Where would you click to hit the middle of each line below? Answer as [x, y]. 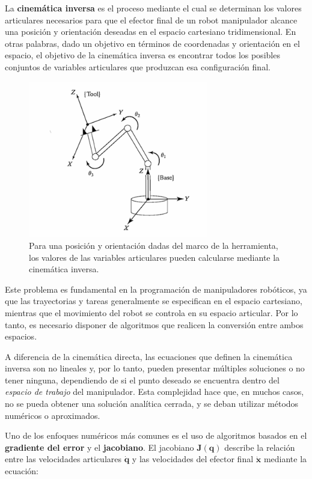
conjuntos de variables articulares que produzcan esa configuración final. [138, 66]
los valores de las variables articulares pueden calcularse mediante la [154, 257]
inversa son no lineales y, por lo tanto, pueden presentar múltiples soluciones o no [155, 368]
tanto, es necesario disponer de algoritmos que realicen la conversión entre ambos [154, 324]
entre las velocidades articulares [63, 459]
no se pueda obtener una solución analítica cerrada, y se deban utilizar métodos [152, 404]
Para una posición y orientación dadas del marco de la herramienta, [154, 245]
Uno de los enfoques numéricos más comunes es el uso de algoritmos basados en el [156, 435]
